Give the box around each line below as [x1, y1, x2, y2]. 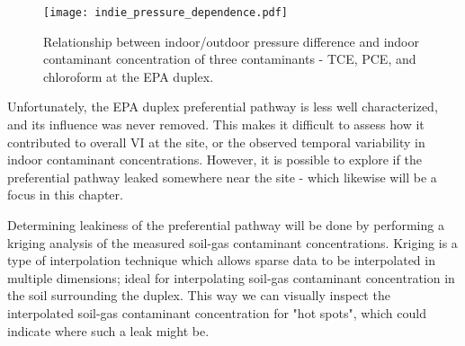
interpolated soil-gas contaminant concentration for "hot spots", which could [7, 303, 426, 322]
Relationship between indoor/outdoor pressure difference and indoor [43, 31, 419, 50]
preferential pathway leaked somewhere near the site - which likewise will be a [7, 167, 437, 186]
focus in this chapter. [7, 185, 123, 204]
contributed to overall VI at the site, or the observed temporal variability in [7, 132, 425, 151]
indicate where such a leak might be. [7, 321, 210, 340]
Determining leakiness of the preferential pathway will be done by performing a [7, 216, 444, 234]
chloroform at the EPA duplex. [43, 67, 214, 85]
